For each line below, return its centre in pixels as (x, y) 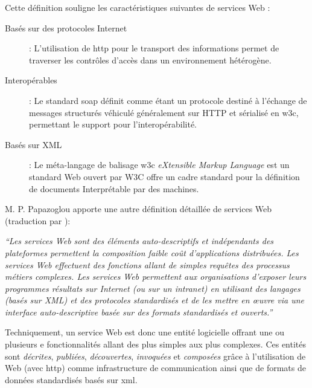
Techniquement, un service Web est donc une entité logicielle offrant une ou (145, 332)
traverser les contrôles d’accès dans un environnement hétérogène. (150, 60)
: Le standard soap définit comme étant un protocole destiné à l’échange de (168, 100)
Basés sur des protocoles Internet (66, 27)
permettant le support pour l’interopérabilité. (113, 124)
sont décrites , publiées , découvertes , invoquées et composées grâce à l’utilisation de (155, 356)
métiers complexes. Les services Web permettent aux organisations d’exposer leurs (156, 276)
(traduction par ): (38, 220)
